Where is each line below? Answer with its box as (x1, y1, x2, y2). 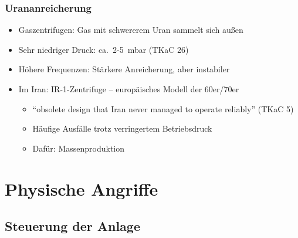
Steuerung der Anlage (5, 217, 140, 235)
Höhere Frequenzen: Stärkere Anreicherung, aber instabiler (18, 63, 230, 75)
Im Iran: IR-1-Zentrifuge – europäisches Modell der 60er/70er (18, 83, 239, 95)
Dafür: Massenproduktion (32, 142, 125, 154)
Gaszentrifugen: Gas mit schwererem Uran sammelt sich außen (18, 24, 243, 36)
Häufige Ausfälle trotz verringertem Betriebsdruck (32, 122, 212, 135)
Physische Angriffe (5, 176, 158, 200)
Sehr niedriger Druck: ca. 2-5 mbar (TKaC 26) (18, 43, 189, 55)
